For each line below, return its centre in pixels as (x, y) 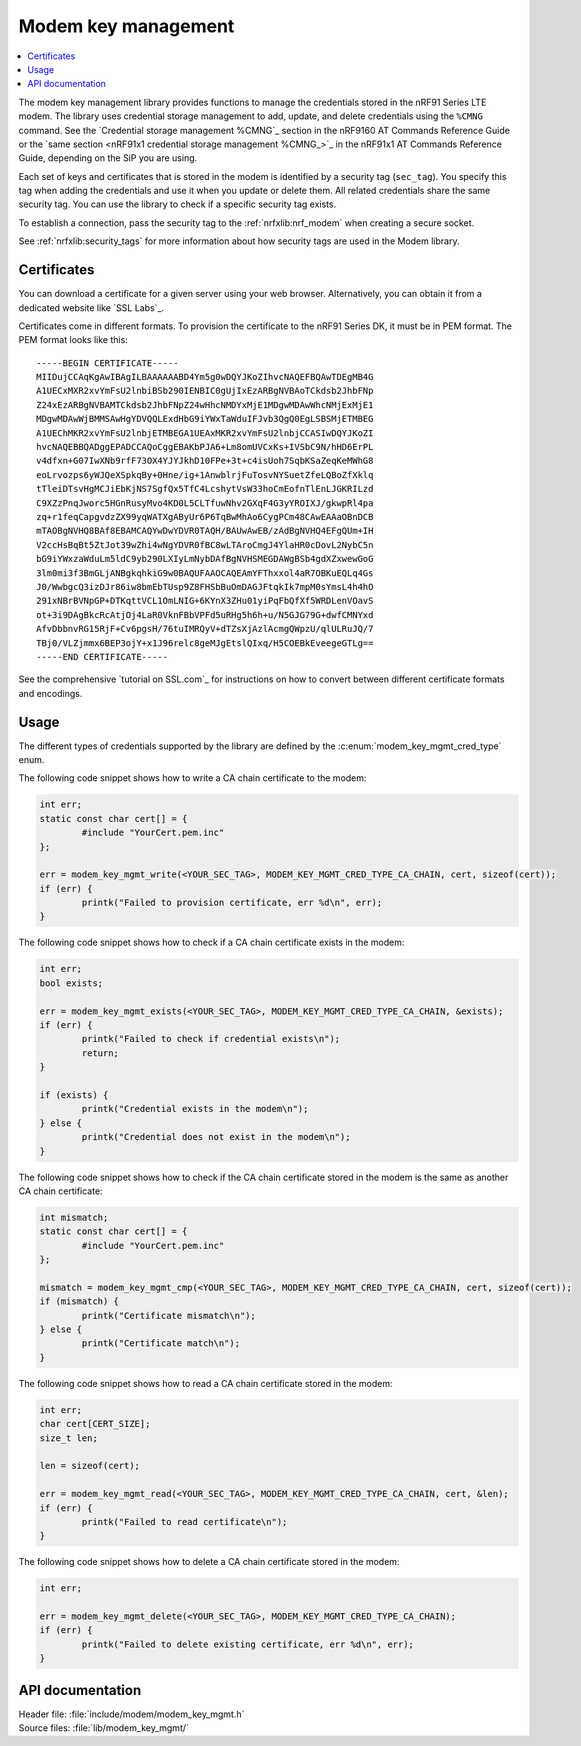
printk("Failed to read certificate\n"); (184, 1521)
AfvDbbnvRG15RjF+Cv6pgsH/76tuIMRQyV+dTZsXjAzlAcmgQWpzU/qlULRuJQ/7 (205, 629)
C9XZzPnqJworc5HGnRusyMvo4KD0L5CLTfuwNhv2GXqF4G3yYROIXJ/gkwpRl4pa (205, 503)
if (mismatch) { (79, 1301)
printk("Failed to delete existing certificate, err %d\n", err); (248, 1644)
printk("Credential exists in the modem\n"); (195, 1109)
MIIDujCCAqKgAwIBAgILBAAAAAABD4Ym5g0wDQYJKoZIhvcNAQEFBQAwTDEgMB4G (205, 377)
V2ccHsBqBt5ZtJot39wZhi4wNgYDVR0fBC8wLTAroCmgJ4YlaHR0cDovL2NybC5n (205, 544)
